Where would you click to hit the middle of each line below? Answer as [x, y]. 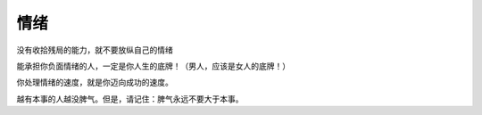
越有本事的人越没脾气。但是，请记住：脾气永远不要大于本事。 [130, 99]
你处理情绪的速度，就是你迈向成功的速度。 [95, 82]
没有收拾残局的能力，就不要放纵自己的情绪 [95, 50]
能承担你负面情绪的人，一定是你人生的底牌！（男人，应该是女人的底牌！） [153, 66]
